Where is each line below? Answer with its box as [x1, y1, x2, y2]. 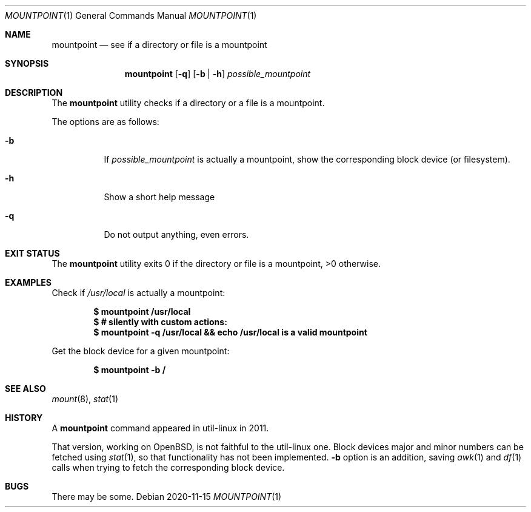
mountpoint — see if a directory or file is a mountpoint [52, 39, 267, 50]
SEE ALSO [5, 383, 46, 394]
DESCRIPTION [5, 87, 63, 98]
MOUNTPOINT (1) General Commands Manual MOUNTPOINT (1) [5, 10, 257, 21]
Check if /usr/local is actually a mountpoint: [52, 288, 225, 298]
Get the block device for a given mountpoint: [52, 346, 230, 356]
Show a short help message [104, 192, 215, 202]
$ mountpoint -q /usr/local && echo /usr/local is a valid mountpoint [93, 327, 367, 337]
